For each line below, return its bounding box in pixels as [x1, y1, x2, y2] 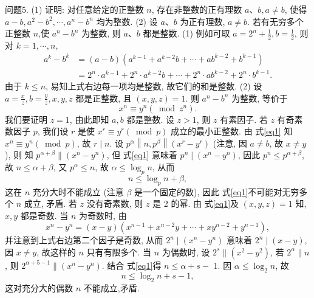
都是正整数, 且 [75, 91, 132, 104]
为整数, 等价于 [231, 91, 288, 104]
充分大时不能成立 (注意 [32, 185, 124, 198]
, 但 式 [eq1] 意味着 [106, 148, 177, 161]
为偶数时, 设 [162, 245, 210, 258]
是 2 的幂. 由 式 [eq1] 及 [152, 197, 239, 210]
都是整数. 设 [126, 113, 174, 125]
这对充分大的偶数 [5, 281, 73, 294]
